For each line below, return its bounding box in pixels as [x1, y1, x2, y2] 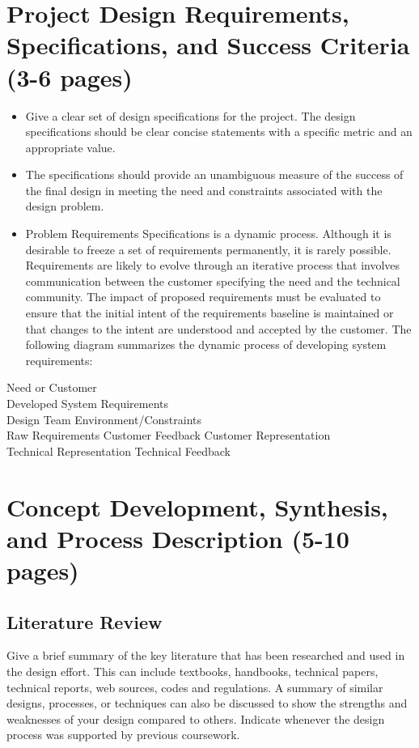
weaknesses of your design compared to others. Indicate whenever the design [6, 710, 385, 727]
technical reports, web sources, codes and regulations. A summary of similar [6, 678, 383, 695]
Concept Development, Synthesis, [6, 490, 388, 523]
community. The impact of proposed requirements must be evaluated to [25, 288, 381, 305]
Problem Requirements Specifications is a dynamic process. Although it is [25, 225, 391, 242]
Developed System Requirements [6, 395, 169, 411]
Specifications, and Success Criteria [6, 28, 410, 62]
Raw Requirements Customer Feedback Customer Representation [6, 427, 331, 444]
